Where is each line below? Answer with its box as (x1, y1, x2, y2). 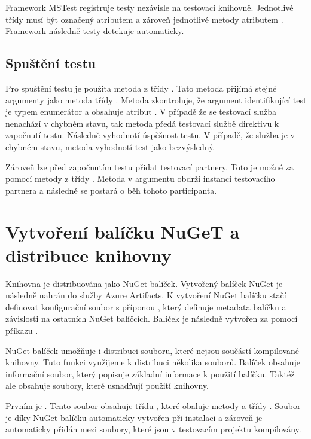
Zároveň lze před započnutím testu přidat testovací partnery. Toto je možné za (5, 160, 294, 173)
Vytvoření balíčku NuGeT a (5, 219, 240, 243)
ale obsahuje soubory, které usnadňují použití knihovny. (5, 379, 209, 392)
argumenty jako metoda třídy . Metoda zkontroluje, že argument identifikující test (5, 93, 307, 106)
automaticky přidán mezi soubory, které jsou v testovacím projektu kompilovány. (5, 423, 301, 435)
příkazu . (5, 324, 38, 337)
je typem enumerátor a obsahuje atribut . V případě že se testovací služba (5, 105, 277, 118)
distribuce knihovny (5, 242, 172, 267)
